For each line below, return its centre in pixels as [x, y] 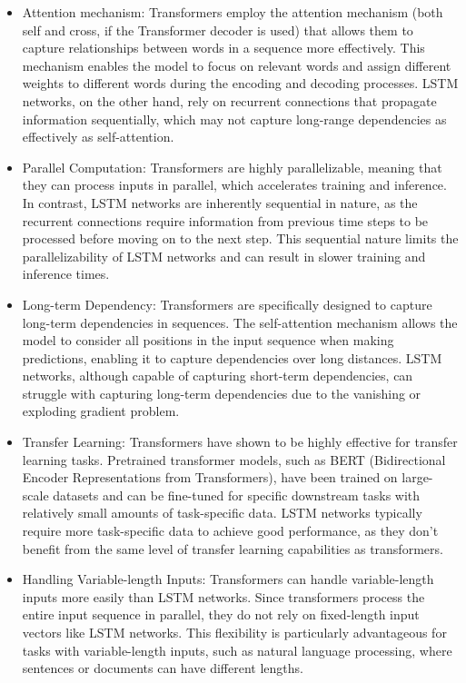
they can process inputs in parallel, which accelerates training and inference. [234, 185]
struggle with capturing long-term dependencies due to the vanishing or [222, 393]
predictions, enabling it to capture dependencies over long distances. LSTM [232, 357]
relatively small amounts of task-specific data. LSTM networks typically [222, 513]
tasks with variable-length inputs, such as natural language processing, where [237, 650]
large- [417, 477]
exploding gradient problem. [101, 411]
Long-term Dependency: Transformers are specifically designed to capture [227, 304]
